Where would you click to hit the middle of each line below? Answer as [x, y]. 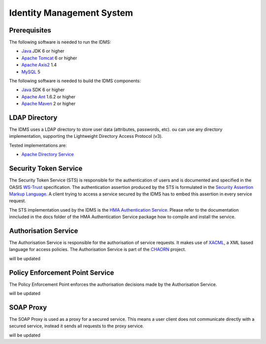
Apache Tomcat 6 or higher [49, 58]
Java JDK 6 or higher [43, 51]
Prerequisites [30, 30]
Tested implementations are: [38, 145]
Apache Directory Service [48, 155]
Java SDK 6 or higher [43, 90]
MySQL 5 [31, 72]
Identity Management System [71, 13]
